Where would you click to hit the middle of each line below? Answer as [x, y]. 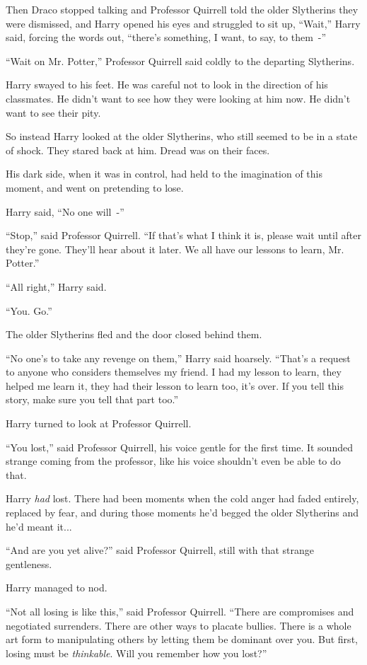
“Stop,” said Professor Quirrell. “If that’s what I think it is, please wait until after [183, 235]
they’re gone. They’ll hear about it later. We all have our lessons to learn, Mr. [175, 249]
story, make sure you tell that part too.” [92, 399]
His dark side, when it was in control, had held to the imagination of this [164, 174]
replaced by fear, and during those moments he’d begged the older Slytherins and [182, 513]
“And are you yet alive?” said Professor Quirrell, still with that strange [160, 550]
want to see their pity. [53, 112]
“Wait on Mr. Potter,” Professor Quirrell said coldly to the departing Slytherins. [180, 60]
